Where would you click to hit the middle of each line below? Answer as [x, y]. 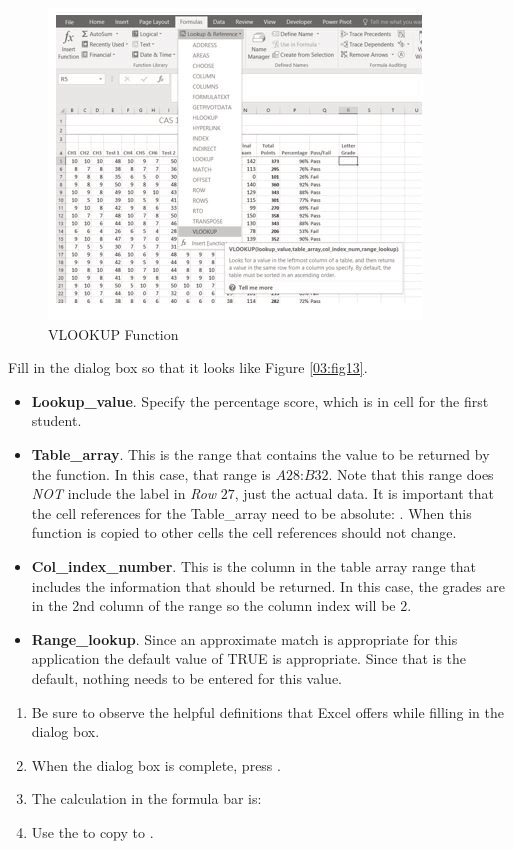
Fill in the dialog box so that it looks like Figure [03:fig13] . [188, 367]
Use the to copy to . [92, 831]
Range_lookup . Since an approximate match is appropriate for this [244, 638]
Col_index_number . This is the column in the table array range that [253, 565]
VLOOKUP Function [113, 333]
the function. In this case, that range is [151, 473]
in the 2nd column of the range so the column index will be [213, 605]
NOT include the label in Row [124, 493]
